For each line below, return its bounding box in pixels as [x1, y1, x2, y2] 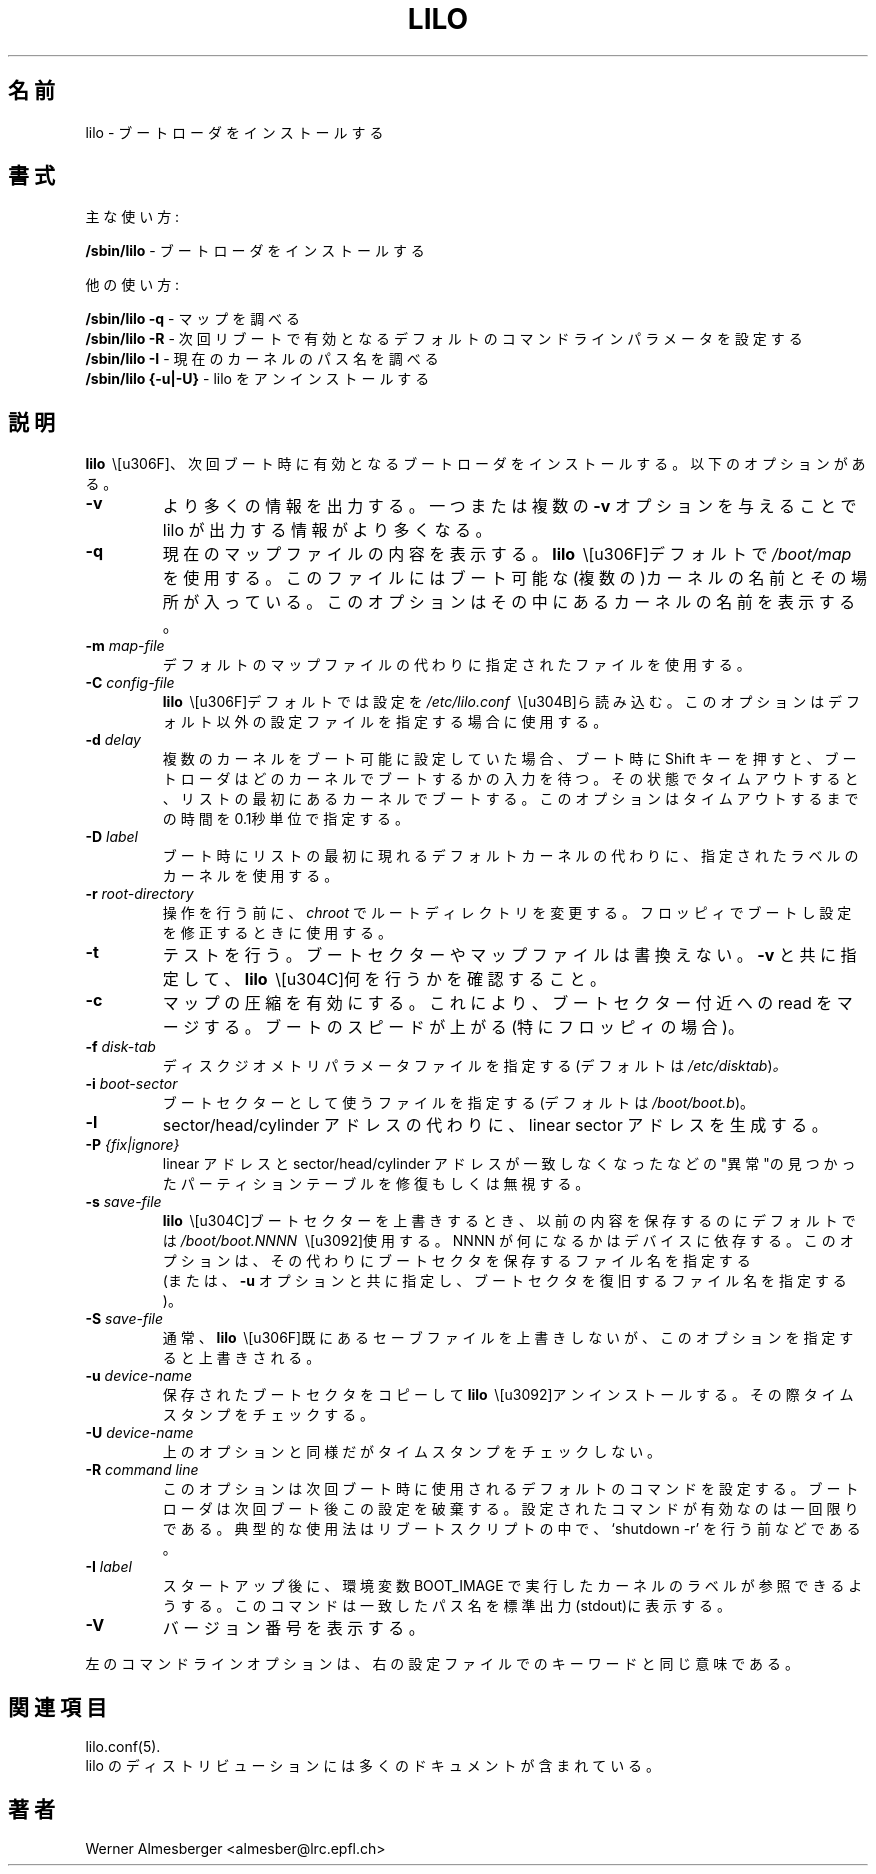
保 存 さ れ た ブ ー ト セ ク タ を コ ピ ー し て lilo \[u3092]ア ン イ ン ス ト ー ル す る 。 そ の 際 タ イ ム [162, 1386, 854, 1404]
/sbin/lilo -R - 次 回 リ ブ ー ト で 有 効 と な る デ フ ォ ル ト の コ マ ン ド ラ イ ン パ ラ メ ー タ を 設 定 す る [85, 330, 803, 348]
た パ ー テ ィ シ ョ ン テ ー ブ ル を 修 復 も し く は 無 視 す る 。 [162, 1175, 590, 1193]
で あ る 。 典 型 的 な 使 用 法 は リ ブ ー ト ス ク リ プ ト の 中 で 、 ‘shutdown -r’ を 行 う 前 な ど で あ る [162, 1520, 861, 1538]
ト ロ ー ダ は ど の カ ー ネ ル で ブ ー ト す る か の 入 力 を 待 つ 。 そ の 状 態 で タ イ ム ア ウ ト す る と [162, 770, 859, 788]
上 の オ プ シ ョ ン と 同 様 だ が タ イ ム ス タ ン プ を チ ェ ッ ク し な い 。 [162, 1443, 662, 1461]
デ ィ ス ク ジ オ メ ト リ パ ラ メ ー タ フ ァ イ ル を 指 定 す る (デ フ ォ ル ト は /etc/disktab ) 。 [162, 1057, 787, 1075]
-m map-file [85, 637, 165, 655]
